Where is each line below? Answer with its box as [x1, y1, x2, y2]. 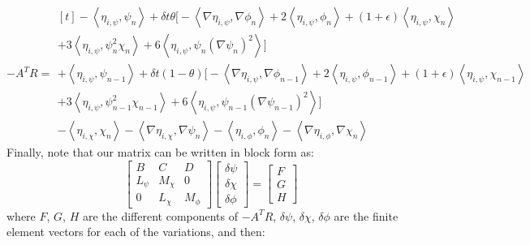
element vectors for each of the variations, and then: [6, 223, 265, 240]
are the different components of [82, 207, 239, 224]
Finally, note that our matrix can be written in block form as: [6, 144, 314, 161]
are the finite [334, 207, 399, 224]
